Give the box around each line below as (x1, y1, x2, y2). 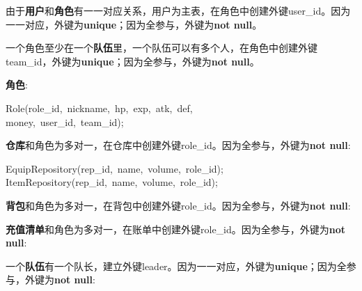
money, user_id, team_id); (6, 114, 124, 129)
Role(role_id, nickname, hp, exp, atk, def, (6, 100, 193, 115)
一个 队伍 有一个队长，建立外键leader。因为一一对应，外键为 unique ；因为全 (6, 258, 347, 273)
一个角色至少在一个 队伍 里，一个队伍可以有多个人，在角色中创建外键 (6, 40, 317, 55)
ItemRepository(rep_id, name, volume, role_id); (6, 175, 218, 189)
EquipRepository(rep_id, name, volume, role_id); (6, 161, 223, 175)
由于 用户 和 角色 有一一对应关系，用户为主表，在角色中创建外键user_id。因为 (6, 3, 351, 17)
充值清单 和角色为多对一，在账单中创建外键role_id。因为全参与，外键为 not (6, 221, 346, 236)
